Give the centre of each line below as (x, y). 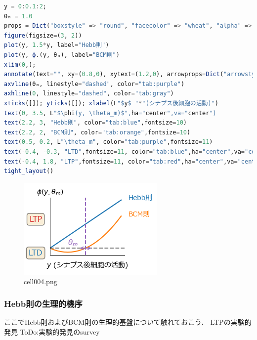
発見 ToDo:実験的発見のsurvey (52, 331)
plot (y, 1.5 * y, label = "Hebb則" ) (57, 45)
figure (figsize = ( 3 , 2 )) (43, 35)
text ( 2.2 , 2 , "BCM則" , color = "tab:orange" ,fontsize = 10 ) (97, 132)
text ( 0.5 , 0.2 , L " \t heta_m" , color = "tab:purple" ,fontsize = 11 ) (108, 142)
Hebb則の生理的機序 (43, 303)
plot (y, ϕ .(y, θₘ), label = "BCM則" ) (62, 55)
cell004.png (41, 281)
